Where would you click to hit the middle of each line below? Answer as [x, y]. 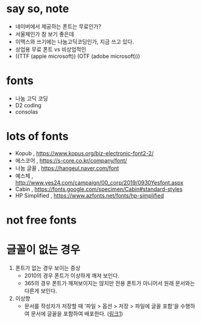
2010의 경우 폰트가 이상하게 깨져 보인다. [72, 275]
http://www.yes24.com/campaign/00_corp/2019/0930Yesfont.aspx [99, 182]
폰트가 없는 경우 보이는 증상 [48, 268]
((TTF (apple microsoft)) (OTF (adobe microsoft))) [77, 56]
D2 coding [28, 105]
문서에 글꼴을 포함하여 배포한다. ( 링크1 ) [77, 313]
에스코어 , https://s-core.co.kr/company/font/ [71, 160]
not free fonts [42, 220]
